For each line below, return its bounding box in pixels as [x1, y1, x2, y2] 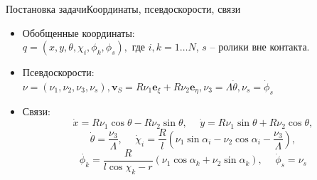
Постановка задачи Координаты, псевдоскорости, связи [6, 1, 241, 16]
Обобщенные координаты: [22, 25, 135, 40]
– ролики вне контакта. [210, 39, 310, 54]
